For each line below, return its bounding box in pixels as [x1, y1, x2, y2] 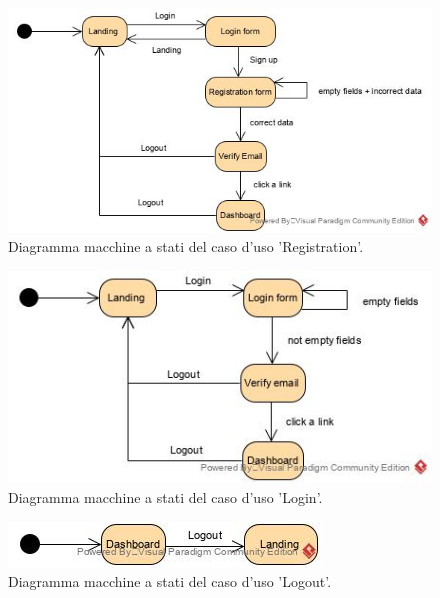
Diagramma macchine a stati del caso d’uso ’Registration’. [8, 236, 364, 257]
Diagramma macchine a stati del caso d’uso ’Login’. [8, 486, 323, 507]
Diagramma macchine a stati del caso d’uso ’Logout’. [8, 571, 332, 592]
